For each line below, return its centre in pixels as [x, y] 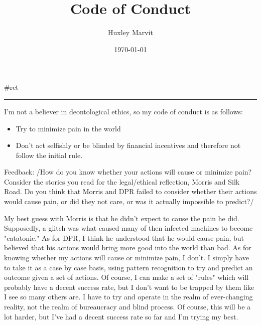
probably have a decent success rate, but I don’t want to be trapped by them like [129, 287]
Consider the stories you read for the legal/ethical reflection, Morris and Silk [122, 181]
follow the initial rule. [49, 155]
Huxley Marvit [130, 32]
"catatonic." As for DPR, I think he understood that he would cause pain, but [124, 237]
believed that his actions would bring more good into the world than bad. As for [128, 248]
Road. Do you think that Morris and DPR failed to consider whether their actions [130, 191]
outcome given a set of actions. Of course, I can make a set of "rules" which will [126, 277]
